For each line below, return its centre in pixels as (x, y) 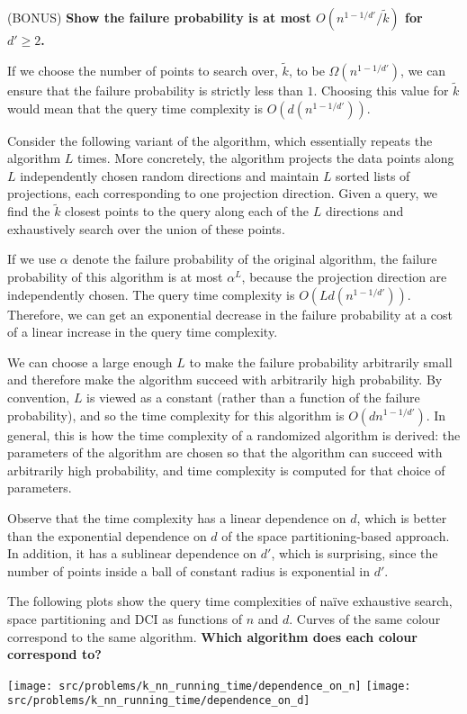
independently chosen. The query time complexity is (151, 294)
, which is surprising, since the (355, 553)
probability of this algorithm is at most (115, 276)
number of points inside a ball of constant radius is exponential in (189, 570)
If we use (32, 259)
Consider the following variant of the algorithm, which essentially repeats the (220, 140)
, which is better (402, 517)
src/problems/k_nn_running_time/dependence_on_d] (159, 701)
